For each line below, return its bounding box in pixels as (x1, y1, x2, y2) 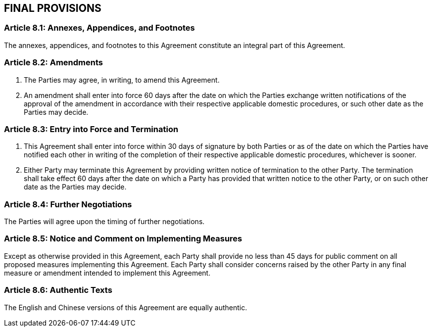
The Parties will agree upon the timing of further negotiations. (4, 217, 205, 226)
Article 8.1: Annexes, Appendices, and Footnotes (4, 23, 195, 33)
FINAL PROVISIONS (4, 2, 101, 14)
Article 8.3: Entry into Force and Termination (4, 124, 179, 134)
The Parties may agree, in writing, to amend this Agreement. (24, 75, 220, 84)
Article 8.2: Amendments (4, 57, 103, 68)
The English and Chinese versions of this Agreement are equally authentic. (4, 303, 247, 312)
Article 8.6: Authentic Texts (4, 285, 112, 295)
